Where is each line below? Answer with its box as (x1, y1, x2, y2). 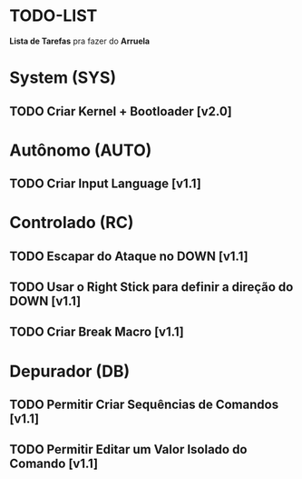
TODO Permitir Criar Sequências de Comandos (9, 397, 279, 413)
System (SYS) (9, 67, 116, 88)
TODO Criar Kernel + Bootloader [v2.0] (9, 104, 233, 119)
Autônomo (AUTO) (9, 140, 152, 160)
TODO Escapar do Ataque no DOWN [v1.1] (9, 248, 248, 264)
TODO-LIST (9, 5, 98, 26)
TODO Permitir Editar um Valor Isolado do (9, 442, 248, 457)
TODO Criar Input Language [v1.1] (9, 176, 201, 192)
